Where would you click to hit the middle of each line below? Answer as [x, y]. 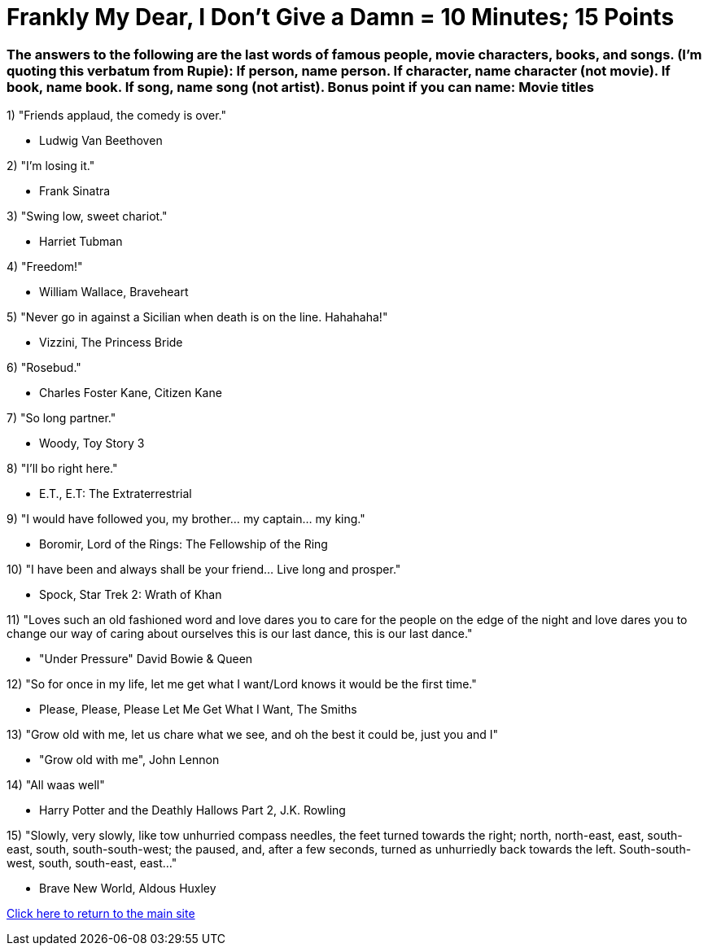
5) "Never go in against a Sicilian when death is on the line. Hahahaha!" [197, 317]
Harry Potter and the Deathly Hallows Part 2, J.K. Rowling [192, 810]
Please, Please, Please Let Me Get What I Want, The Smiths [198, 710]
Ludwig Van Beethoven [101, 141]
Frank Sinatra [75, 191]
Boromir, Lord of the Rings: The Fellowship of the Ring [184, 544]
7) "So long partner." [61, 418]
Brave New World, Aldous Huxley [128, 889]
